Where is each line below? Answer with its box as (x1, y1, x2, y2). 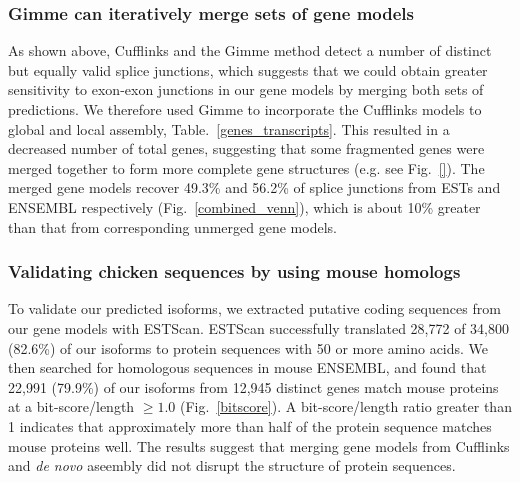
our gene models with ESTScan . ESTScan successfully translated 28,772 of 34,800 (8, 317, 509, 338)
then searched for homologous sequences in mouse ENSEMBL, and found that (8, 357, 487, 378)
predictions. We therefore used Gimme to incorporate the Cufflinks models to (8, 99, 482, 119)
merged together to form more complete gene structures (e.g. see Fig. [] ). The (8, 157, 485, 178)
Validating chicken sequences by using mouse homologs (8, 259, 461, 284)
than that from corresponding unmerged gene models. (8, 216, 337, 237)
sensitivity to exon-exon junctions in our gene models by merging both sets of (8, 79, 484, 100)
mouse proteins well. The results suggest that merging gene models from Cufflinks (8, 435, 510, 456)
